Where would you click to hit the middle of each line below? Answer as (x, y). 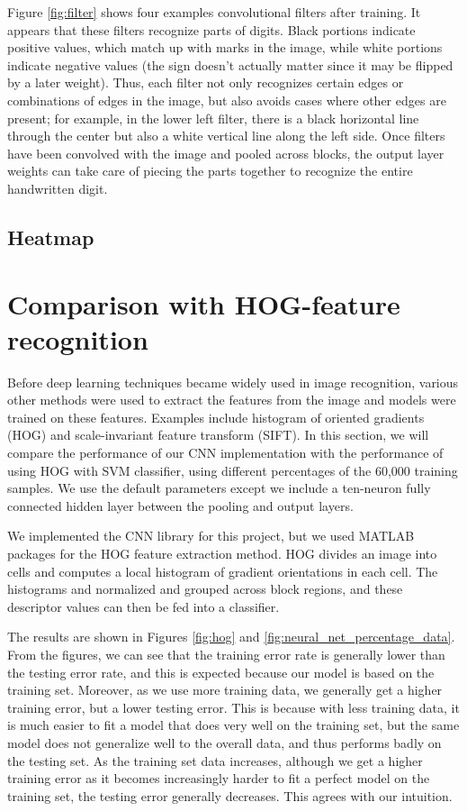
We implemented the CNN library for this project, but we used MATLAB (211, 536)
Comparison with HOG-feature (204, 303)
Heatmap (51, 237)
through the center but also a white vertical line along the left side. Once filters (226, 136)
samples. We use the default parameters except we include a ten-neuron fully (219, 488)
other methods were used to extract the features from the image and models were (232, 400)
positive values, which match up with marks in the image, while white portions (225, 47)
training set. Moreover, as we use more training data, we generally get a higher (225, 690)
